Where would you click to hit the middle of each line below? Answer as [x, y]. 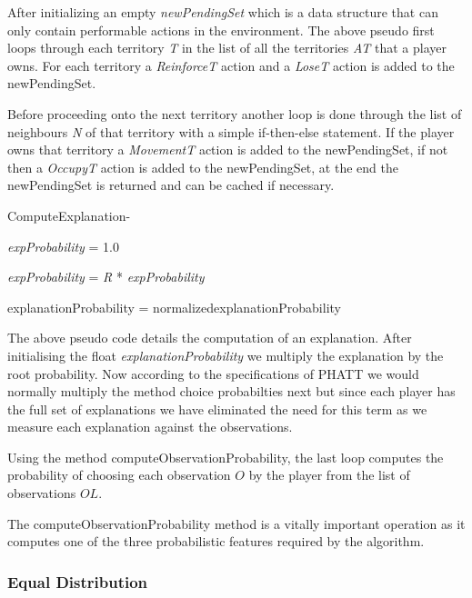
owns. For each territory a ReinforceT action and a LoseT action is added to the [231, 65]
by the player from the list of [329, 475]
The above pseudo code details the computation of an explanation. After [210, 338]
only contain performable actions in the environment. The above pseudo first [221, 30]
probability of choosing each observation [119, 475]
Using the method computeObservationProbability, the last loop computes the [226, 457]
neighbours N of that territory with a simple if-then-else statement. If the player [231, 131]
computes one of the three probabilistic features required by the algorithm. [216, 541]
